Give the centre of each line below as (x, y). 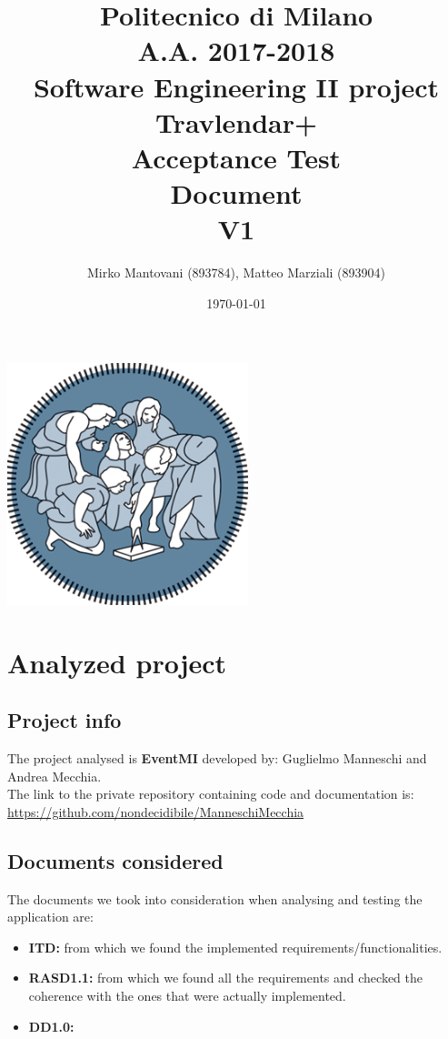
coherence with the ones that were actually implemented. (187, 996)
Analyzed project (117, 662)
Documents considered (115, 860)
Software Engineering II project (236, 86)
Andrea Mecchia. (55, 776)
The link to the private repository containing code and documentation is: (211, 794)
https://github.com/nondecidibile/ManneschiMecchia (156, 811)
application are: (50, 917)
